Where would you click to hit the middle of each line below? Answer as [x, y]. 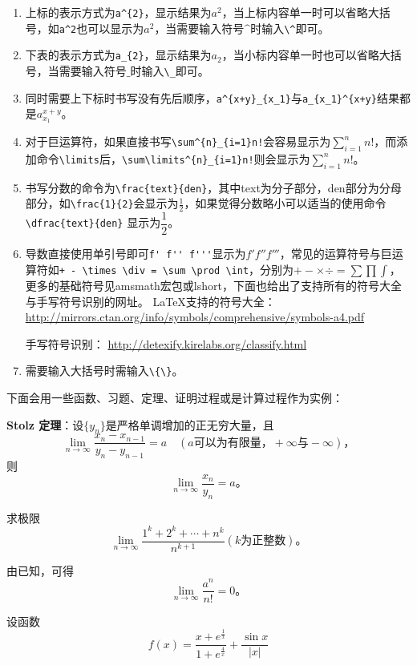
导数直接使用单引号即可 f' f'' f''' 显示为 [136, 254]
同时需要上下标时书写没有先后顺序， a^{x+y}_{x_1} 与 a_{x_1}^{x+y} [201, 97]
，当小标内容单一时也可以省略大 [306, 55]
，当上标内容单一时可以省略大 [300, 12]
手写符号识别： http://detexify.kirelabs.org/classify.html [166, 343]
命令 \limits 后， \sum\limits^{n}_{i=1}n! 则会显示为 [173, 158]
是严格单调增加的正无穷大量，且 [190, 424]
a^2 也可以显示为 [101, 28]
